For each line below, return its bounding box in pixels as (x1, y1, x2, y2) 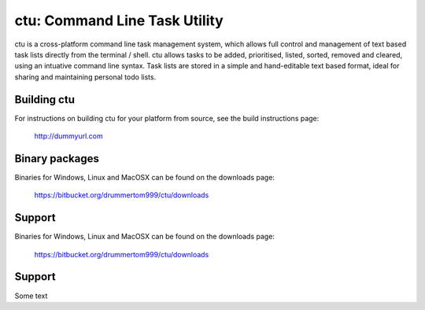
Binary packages (14, 152, 100, 165)
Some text (14, 291, 48, 301)
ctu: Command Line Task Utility (14, 12, 224, 29)
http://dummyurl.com (34, 131, 104, 141)
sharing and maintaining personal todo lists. (14, 72, 157, 82)
